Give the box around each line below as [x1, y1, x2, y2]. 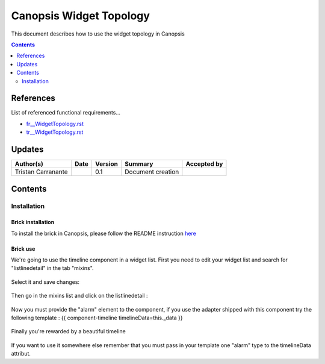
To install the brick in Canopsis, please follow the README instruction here [11, 230, 197, 237]
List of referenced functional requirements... [11, 109, 120, 116]
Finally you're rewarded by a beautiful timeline [11, 328, 126, 335]
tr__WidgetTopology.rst [26, 128, 84, 136]
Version [95, 160, 119, 168]
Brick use [11, 245, 36, 253]
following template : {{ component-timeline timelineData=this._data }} [11, 314, 183, 322]
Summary [124, 160, 153, 168]
